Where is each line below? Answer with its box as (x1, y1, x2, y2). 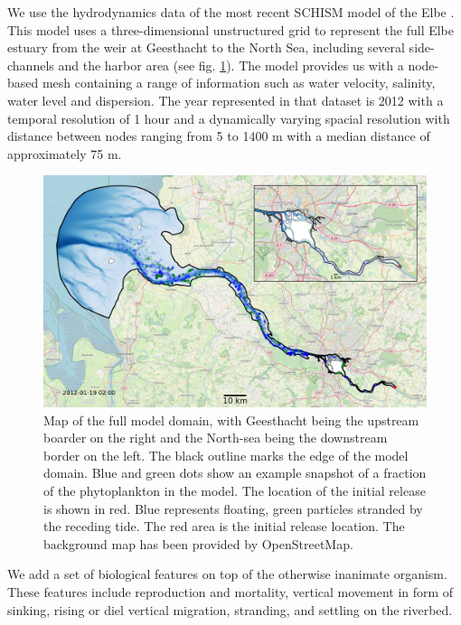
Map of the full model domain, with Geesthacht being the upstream (43, 410, 419, 429)
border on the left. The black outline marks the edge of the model (43, 445, 409, 464)
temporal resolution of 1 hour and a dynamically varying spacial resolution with (7, 108, 450, 127)
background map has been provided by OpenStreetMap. (43, 534, 353, 553)
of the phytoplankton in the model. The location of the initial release (43, 481, 426, 500)
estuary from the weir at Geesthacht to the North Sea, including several (7, 38, 405, 57)
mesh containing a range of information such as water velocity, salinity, (42, 73, 436, 92)
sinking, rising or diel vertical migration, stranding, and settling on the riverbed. (7, 600, 453, 619)
